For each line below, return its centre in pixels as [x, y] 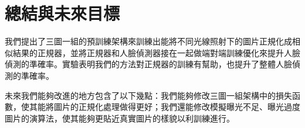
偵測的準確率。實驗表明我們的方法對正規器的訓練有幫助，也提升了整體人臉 [148, 64]
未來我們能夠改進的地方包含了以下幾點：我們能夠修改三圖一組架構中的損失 [148, 95]
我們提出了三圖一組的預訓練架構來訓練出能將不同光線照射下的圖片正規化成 [148, 41]
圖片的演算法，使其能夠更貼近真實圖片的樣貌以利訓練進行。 [120, 118]
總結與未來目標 [62, 13]
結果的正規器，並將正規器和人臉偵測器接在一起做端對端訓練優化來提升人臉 [156, 52]
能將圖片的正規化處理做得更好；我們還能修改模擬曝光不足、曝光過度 [169, 107]
